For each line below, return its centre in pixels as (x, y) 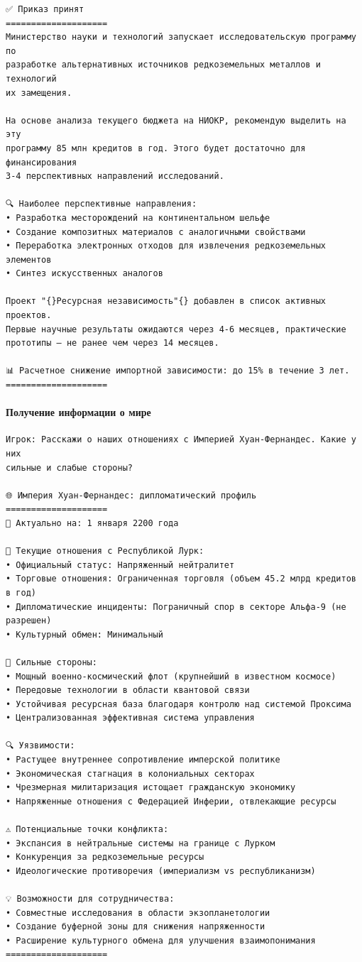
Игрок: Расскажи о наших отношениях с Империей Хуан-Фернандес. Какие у (181, 440)
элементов (29, 259)
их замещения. (39, 93)
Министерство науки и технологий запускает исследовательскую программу (181, 37)
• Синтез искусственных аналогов (84, 274)
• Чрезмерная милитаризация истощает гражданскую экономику (151, 788)
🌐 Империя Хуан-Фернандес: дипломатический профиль (131, 495)
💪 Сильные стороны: (51, 662)
